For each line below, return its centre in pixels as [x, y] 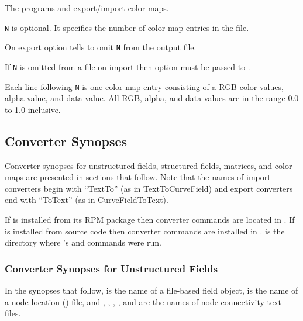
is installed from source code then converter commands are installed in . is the [145, 231]
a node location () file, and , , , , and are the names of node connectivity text [143, 301]
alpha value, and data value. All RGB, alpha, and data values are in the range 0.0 [152, 98]
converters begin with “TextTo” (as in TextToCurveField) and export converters [149, 188]
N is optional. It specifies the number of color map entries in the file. [127, 27]
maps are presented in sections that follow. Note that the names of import [138, 177]
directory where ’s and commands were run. [83, 242]
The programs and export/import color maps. [87, 8]
